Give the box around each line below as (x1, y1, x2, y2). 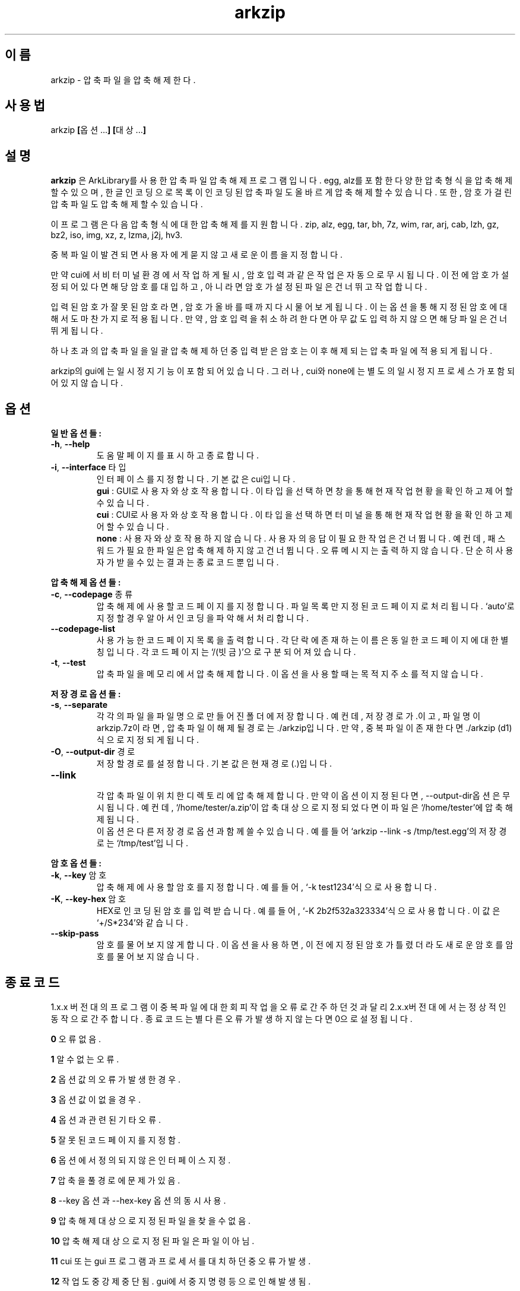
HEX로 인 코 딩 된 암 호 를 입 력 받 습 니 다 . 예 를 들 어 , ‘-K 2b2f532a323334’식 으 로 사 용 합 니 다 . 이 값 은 (96, 906, 500, 916)
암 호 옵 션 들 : (50, 858, 102, 869)
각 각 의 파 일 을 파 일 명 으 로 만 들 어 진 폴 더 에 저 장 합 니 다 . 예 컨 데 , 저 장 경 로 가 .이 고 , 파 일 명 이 (96, 711, 481, 722)
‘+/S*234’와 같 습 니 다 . (96, 917, 188, 928)
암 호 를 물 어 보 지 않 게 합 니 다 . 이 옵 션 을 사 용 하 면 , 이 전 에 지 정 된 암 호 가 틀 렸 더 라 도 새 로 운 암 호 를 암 (96, 939, 513, 950)
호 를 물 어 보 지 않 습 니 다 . (96, 951, 199, 962)
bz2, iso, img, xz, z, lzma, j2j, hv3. (50, 230, 183, 241)
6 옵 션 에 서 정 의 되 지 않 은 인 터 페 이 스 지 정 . (50, 1154, 231, 1165)
